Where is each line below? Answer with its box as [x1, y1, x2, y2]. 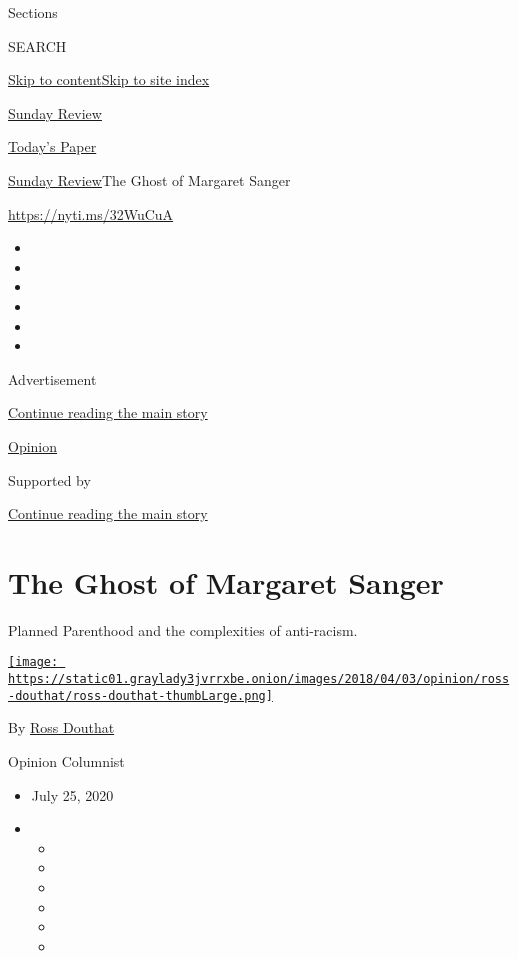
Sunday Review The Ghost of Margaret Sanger [8, 169, 291, 190]
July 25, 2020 [31, 784, 114, 805]
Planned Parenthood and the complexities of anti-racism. [8, 619, 358, 640]
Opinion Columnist [8, 750, 125, 771]
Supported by [8, 469, 91, 490]
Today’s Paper [8, 136, 97, 157]
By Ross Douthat [8, 717, 115, 738]
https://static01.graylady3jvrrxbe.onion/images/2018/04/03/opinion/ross [8, 672, 510, 687]
